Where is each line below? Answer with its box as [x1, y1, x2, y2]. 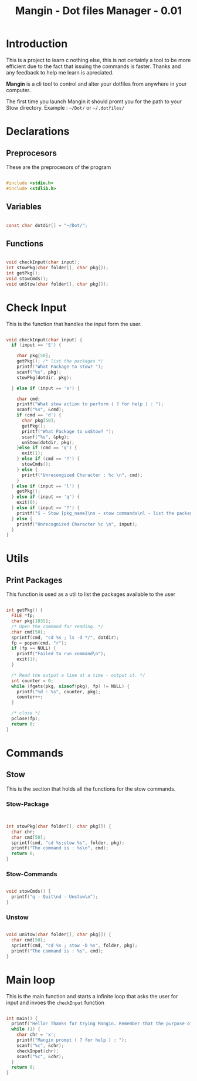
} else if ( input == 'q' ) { [11, 494, 80, 500]
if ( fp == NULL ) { [11, 645, 57, 652]
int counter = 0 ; [11, 677, 54, 684]
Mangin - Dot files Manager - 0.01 [15, 4, 182, 18]
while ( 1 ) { [11, 1026, 41, 1032]
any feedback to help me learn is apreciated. [6, 69, 114, 76]
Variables [6, 202, 42, 212]
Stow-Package [6, 799, 49, 808]
